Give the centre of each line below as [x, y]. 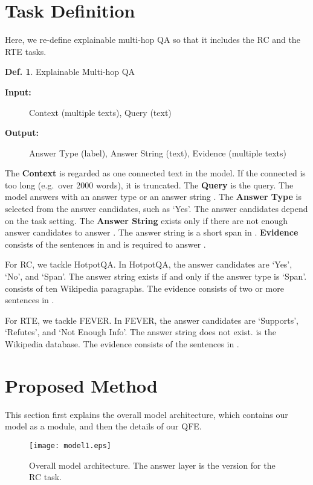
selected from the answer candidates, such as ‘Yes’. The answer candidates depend [156, 209]
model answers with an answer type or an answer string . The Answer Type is [153, 197]
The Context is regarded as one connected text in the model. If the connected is [155, 173]
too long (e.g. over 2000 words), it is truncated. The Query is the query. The [149, 185]
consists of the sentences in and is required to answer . [105, 244]
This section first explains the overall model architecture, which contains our [147, 414]
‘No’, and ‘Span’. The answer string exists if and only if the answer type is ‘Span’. [156, 276]
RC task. [45, 477]
